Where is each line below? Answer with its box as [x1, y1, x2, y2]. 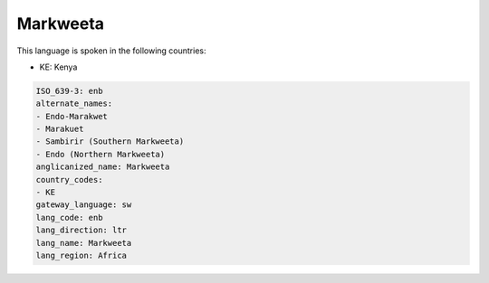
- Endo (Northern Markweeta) [35, 149, 166, 159]
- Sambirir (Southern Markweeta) [35, 137, 185, 146]
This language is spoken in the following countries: [16, 45, 206, 56]
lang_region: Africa [35, 250, 127, 260]
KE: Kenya [39, 61, 78, 72]
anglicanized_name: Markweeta [35, 162, 170, 172]
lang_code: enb [35, 212, 103, 222]
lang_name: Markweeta [35, 238, 132, 248]
